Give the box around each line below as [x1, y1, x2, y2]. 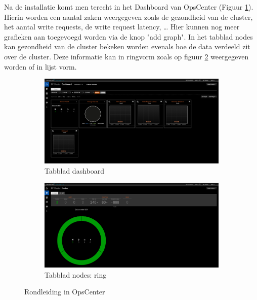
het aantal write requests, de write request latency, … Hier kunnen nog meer [4, 21, 240, 32]
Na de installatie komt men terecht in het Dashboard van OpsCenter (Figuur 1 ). [4, 2, 253, 12]
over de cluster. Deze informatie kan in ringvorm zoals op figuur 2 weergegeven [4, 51, 249, 61]
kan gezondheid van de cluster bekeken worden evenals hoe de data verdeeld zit [4, 41, 250, 52]
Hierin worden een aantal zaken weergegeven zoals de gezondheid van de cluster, [4, 11, 253, 22]
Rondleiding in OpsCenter [24, 286, 105, 297]
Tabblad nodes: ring [45, 269, 107, 280]
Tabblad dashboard [45, 165, 104, 176]
